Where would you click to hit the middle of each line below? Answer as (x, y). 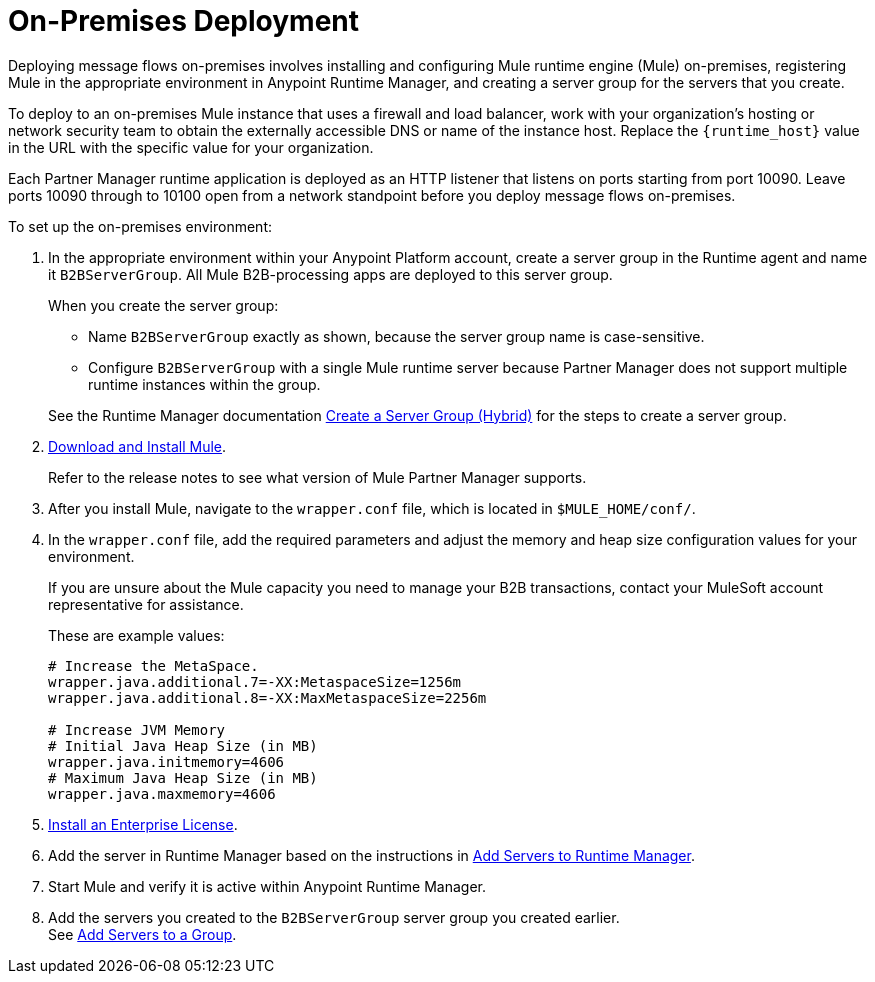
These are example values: (136, 635)
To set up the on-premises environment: (140, 226)
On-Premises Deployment (184, 21)
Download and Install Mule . (137, 446)
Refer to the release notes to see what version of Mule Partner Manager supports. (317, 477)
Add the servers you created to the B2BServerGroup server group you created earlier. (334, 917)
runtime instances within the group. (204, 384)
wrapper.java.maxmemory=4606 (162, 793)
